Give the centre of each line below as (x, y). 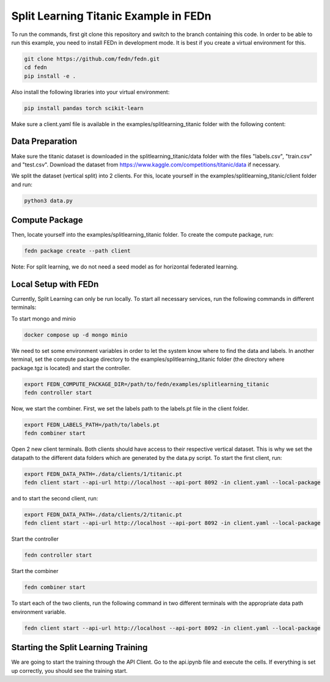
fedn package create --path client (77, 251)
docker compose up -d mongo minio (76, 335)
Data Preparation (44, 142)
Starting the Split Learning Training (79, 647)
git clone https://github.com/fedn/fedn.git (92, 59)
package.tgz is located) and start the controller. (71, 368)
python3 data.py (49, 201)
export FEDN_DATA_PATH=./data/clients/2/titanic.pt (103, 515)
